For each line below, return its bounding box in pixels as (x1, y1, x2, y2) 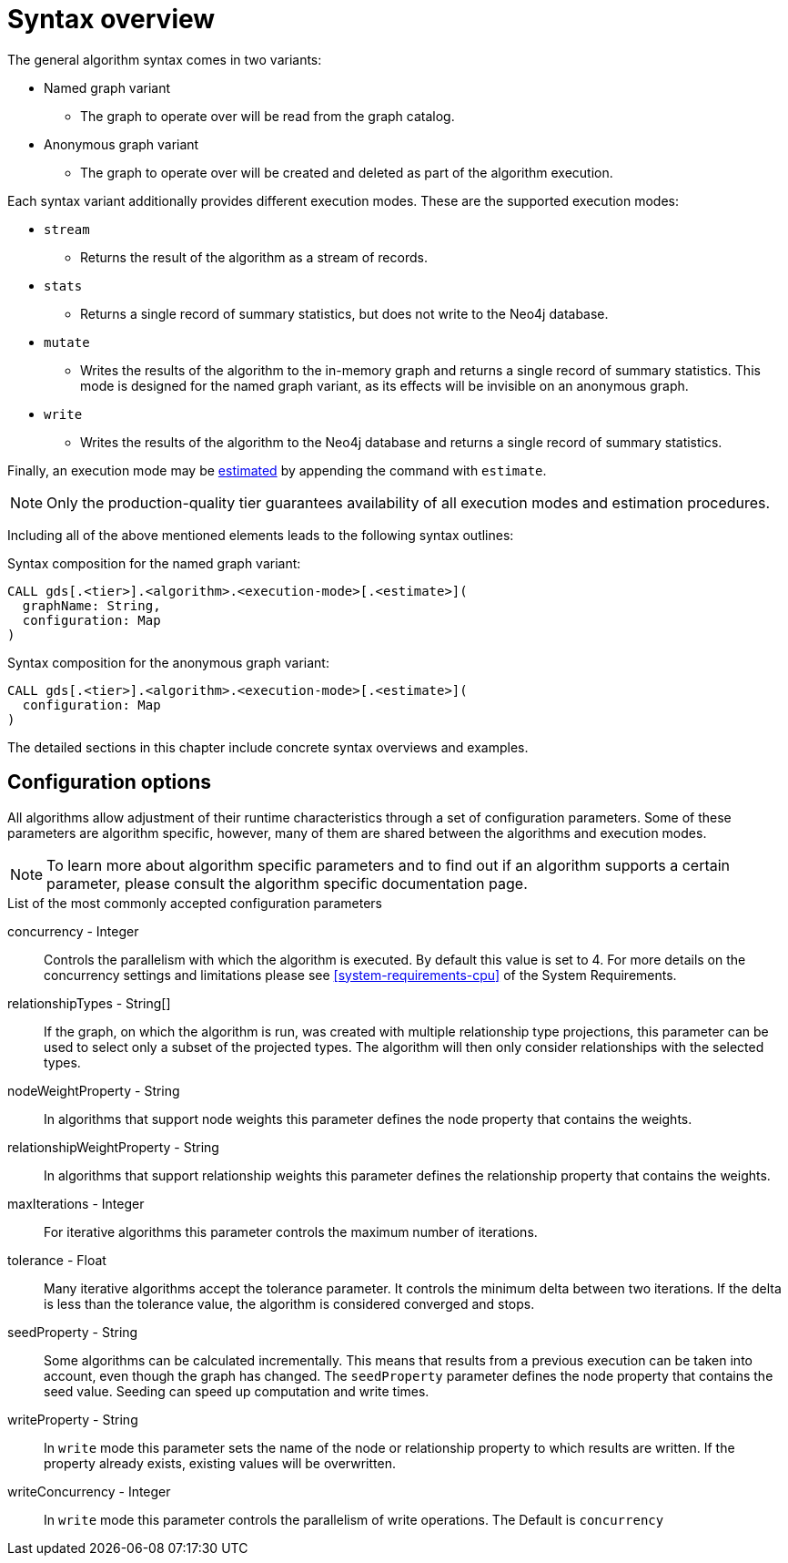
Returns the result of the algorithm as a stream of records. (80, 249, 428, 265)
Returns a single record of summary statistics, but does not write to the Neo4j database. (80, 305, 609, 322)
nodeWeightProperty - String (7, 1082, 180, 1098)
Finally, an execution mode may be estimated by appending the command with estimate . (7, 462, 547, 478)
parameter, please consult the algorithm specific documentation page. (46, 873, 528, 893)
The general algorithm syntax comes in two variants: (7, 51, 322, 67)
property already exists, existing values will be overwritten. (44, 1455, 396, 1471)
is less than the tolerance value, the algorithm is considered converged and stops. (44, 1295, 535, 1312)
